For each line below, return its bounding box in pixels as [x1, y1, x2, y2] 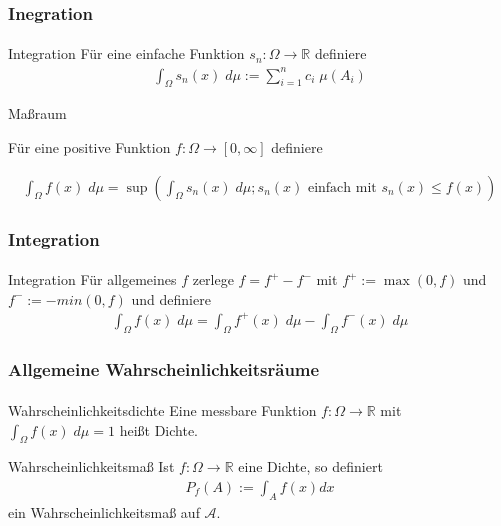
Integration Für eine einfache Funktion [8, 43, 245, 64]
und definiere [131, 288, 211, 309]
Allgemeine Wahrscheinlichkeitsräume [8, 357, 320, 382]
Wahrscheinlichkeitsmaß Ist [8, 456, 175, 477]
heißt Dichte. [119, 419, 198, 440]
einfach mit [307, 180, 377, 195]
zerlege [192, 269, 234, 290]
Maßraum [8, 103, 67, 124]
